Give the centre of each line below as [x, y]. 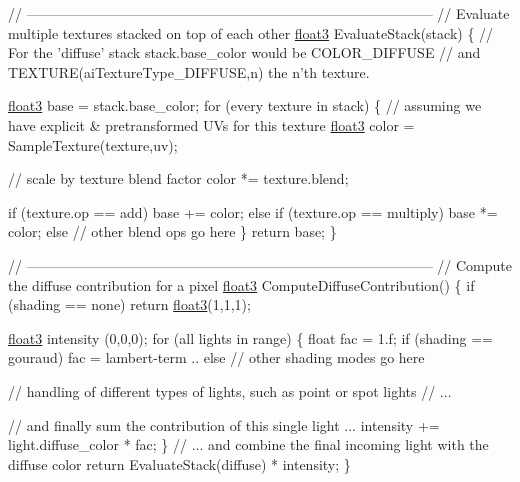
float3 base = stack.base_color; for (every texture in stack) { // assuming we [245, 105]
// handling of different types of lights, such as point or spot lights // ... [230, 390]
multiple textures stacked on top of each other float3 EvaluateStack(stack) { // [251, 32]
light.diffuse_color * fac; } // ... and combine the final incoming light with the [248, 444]
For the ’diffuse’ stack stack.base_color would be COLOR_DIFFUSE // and [244, 52]
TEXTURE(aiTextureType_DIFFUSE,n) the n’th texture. [189, 71]
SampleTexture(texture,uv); [93, 144]
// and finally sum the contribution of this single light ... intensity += [224, 424]
